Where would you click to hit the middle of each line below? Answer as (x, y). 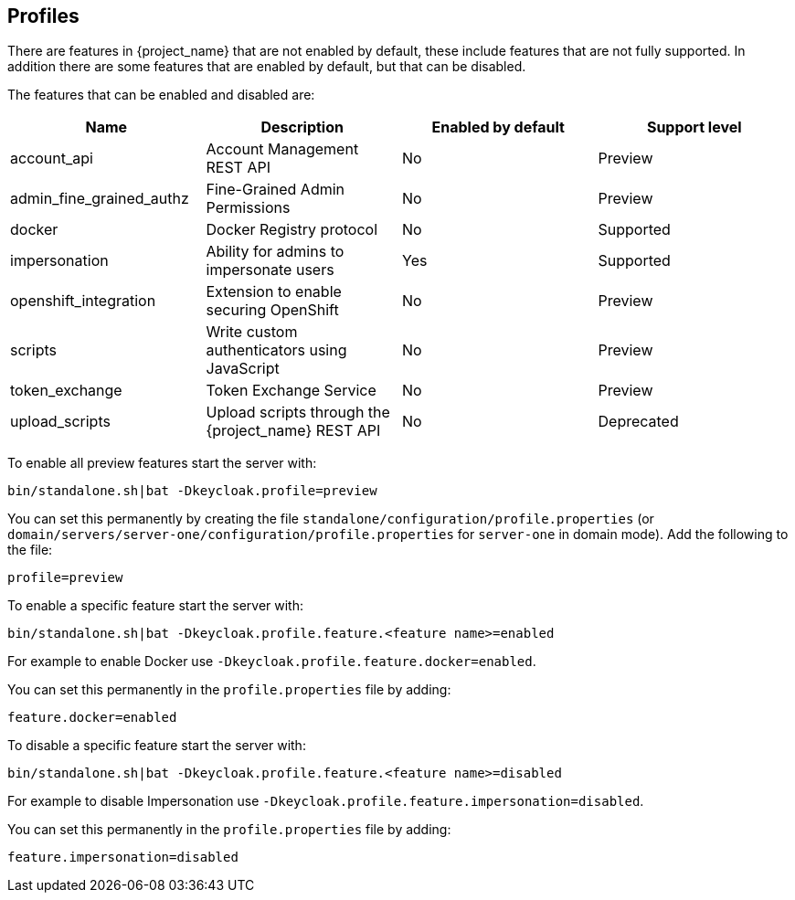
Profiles (43, 16)
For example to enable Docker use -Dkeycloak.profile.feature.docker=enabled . (272, 662)
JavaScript (243, 369)
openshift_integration (83, 301)
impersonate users (270, 270)
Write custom (252, 332)
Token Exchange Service (291, 391)
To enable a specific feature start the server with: (155, 606)
